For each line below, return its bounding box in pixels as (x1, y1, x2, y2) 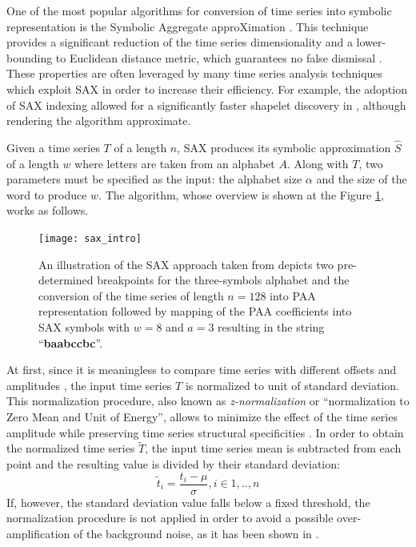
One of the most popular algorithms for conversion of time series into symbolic (6, 2, 392, 18)
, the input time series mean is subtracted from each (145, 440, 402, 457)
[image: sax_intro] (38, 232, 142, 244)
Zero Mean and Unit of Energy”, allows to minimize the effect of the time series (6, 408, 398, 424)
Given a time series (6, 139, 100, 155)
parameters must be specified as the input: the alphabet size (6, 171, 302, 187)
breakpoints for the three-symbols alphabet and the (97, 271, 350, 288)
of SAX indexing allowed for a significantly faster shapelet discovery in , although (6, 96, 406, 113)
